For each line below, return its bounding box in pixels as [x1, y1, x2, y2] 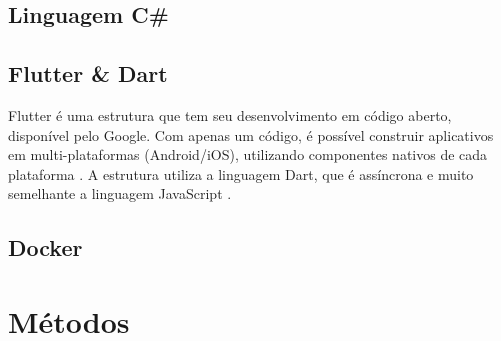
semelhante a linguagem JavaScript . [8, 183, 232, 204]
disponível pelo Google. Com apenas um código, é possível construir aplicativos [8, 124, 494, 145]
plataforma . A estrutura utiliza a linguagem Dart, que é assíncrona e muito [8, 163, 474, 184]
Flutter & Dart [8, 58, 168, 89]
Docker [8, 232, 83, 263]
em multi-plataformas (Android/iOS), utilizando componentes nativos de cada [8, 144, 488, 165]
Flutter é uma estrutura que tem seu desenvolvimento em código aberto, [8, 104, 452, 125]
